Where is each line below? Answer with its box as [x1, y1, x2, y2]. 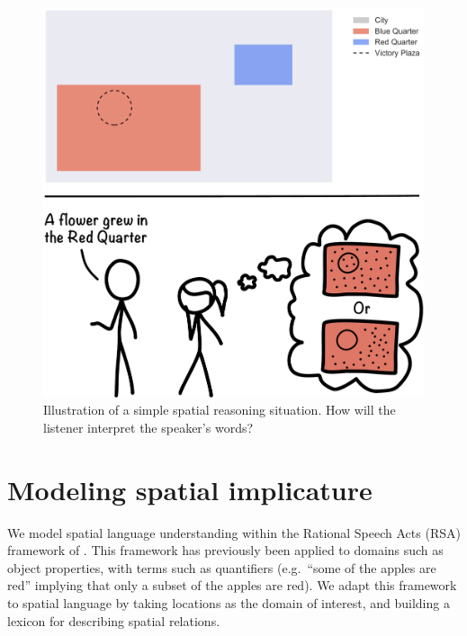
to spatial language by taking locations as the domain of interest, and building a [7, 594, 450, 613]
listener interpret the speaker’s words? [43, 417, 254, 436]
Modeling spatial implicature [7, 470, 373, 507]
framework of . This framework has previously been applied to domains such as [7, 541, 444, 560]
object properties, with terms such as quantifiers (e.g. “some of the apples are [7, 558, 436, 577]
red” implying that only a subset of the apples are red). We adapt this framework [7, 576, 457, 595]
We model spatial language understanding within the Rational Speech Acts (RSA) [7, 523, 461, 542]
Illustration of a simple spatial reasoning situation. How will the [43, 400, 396, 419]
